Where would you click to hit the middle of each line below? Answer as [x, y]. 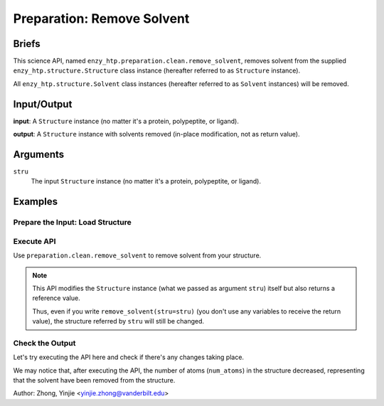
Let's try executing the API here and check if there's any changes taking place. [129, 357]
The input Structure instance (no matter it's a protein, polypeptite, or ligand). [146, 181]
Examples [36, 202]
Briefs [27, 44]
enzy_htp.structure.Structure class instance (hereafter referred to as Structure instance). [157, 70]
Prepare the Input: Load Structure [72, 223]
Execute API [34, 241]
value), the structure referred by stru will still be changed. [118, 321]
